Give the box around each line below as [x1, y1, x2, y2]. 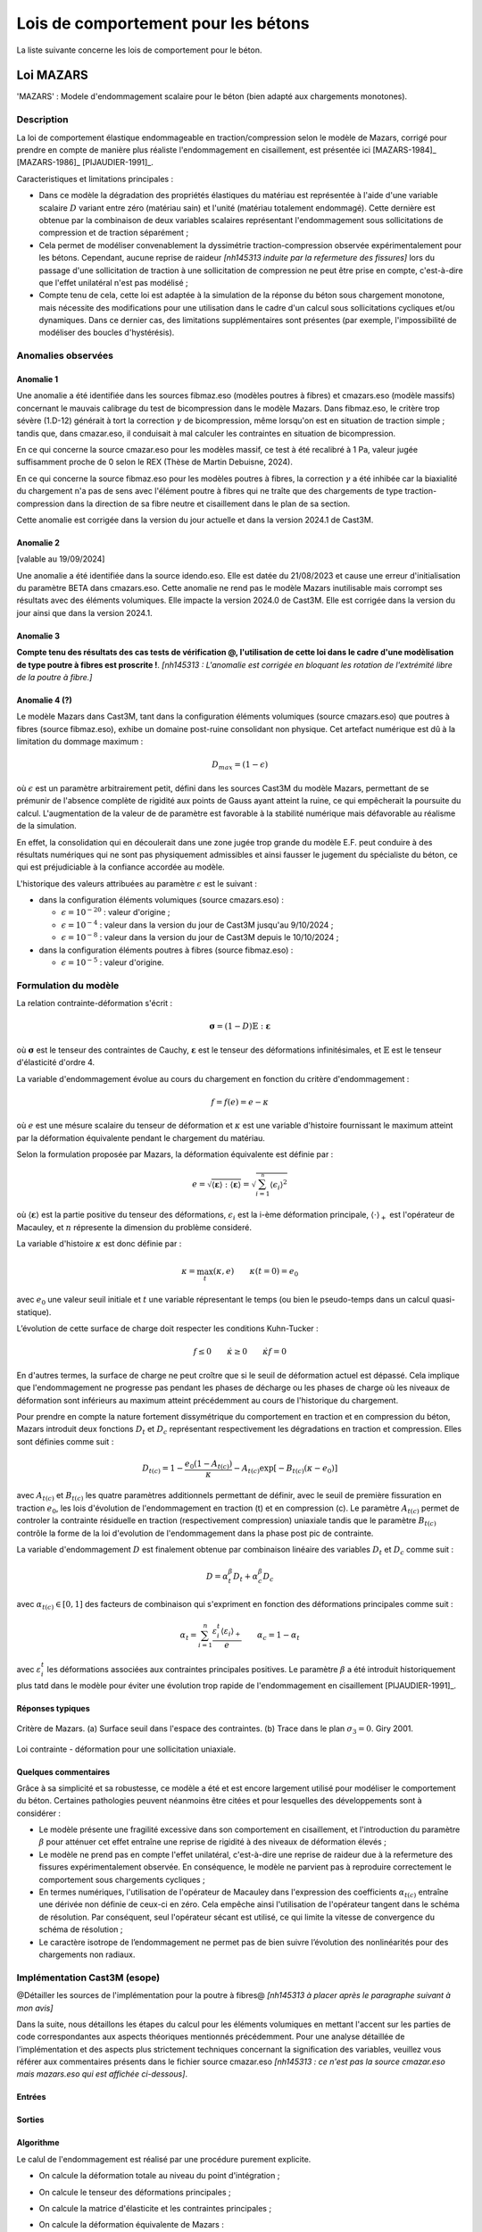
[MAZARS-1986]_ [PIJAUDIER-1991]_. [16, 157, 154, 168]
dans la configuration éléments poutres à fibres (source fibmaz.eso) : [38, 945, 294, 955]
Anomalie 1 [16, 374, 58, 385]
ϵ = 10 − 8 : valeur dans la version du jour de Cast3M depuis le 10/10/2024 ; [61, 931, 339, 943]
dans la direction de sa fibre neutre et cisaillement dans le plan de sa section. [66, 498, 351, 509]
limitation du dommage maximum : [16, 737, 144, 747]
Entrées [16, 2092, 46, 2103]
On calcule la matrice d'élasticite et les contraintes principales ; [38, 2203, 272, 2214]
